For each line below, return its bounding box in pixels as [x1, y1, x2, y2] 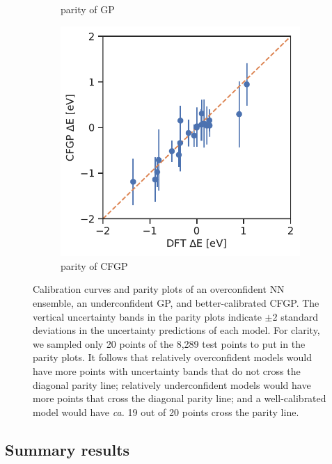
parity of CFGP [61, 258, 128, 273]
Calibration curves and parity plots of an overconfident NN [33, 282, 285, 296]
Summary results [5, 438, 130, 460]
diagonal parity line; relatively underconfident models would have [33, 377, 311, 392]
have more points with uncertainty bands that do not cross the [33, 364, 301, 378]
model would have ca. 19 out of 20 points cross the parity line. [33, 404, 299, 419]
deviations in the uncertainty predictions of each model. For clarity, [33, 323, 320, 337]
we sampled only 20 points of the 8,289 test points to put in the [33, 336, 306, 351]
